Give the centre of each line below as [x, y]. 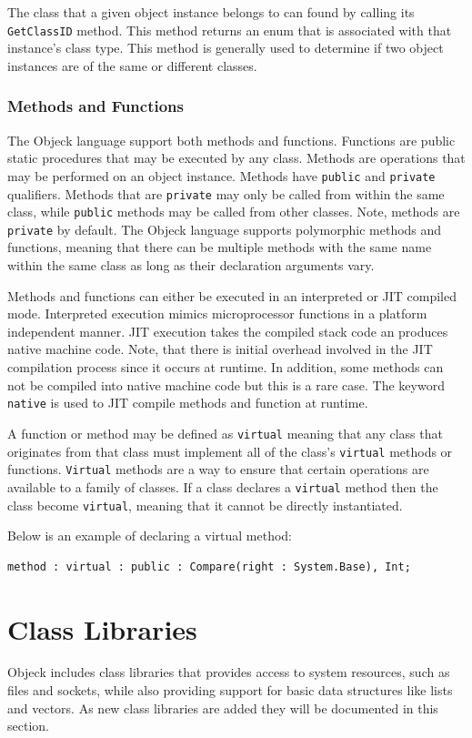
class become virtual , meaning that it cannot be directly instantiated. [205, 505]
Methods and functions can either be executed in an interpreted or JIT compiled [232, 295]
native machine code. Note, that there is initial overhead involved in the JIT [220, 349]
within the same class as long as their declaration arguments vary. [191, 265]
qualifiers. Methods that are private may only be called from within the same [226, 193]
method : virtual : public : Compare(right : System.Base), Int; [209, 566]
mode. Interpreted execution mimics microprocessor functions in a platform [217, 313]
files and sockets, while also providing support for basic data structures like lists [230, 690]
